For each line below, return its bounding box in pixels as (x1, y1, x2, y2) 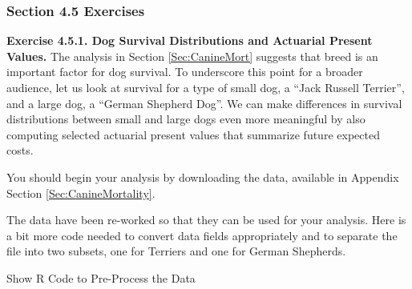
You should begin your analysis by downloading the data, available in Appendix (6, 168, 399, 185)
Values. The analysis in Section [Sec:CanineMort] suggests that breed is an (6, 47, 378, 64)
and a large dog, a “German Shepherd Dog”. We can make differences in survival (6, 94, 402, 111)
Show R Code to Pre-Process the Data (6, 269, 196, 286)
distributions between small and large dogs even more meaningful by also (6, 110, 366, 127)
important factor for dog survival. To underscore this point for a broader (6, 63, 363, 80)
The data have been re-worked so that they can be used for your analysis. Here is (6, 211, 406, 228)
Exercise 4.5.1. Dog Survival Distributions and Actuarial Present (6, 32, 373, 49)
